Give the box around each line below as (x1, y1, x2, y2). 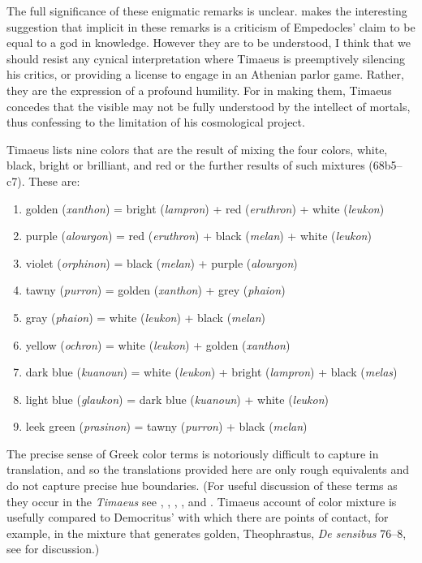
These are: (28, 172, 80, 189)
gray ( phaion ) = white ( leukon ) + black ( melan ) (25, 308, 266, 325)
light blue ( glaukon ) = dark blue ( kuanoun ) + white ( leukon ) (25, 390, 329, 407)
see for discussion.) (6, 540, 100, 557)
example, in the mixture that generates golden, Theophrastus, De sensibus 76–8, (6, 524, 407, 541)
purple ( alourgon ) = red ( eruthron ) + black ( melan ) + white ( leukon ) (25, 227, 372, 244)
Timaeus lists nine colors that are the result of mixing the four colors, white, (6, 140, 388, 157)
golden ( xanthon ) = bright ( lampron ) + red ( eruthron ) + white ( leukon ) (25, 200, 385, 217)
